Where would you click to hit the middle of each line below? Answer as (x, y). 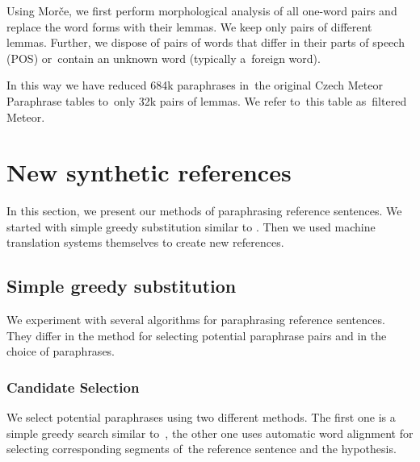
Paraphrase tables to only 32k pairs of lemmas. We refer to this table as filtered (207, 100)
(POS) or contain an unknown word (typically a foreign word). (164, 58)
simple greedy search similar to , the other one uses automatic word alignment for (210, 433)
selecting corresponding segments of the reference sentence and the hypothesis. (202, 449)
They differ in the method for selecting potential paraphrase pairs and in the (197, 335)
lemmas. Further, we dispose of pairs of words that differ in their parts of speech (206, 42)
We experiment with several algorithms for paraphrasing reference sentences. (196, 320)
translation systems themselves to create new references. (145, 242)
